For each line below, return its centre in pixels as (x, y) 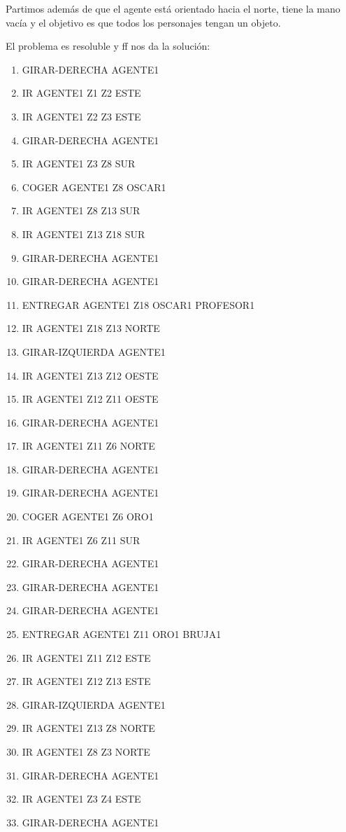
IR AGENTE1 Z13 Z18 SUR (84, 234)
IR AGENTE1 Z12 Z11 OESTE (90, 399)
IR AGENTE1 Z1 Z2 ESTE (81, 93)
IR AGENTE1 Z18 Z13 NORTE (91, 328)
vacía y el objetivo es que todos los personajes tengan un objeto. (143, 22)
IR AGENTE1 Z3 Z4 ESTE (81, 799)
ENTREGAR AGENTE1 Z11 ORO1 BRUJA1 (122, 634)
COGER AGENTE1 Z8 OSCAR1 (94, 187)
